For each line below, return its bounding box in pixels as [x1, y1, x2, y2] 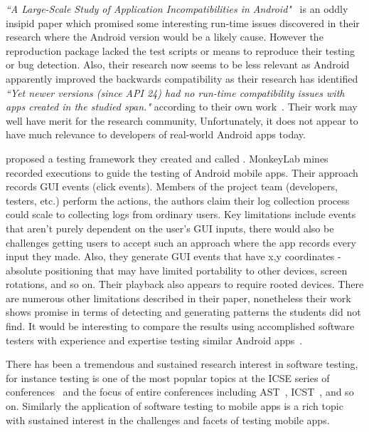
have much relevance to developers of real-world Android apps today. [6, 127, 306, 142]
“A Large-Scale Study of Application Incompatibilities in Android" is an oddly [6, 1, 348, 16]
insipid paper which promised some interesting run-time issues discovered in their [6, 15, 360, 30]
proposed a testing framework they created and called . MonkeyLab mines [6, 150, 328, 165]
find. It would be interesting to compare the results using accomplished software [6, 319, 355, 334]
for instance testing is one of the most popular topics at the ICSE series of [6, 370, 330, 385]
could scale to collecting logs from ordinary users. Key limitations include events [6, 207, 356, 222]
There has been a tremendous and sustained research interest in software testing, [6, 356, 358, 371]
